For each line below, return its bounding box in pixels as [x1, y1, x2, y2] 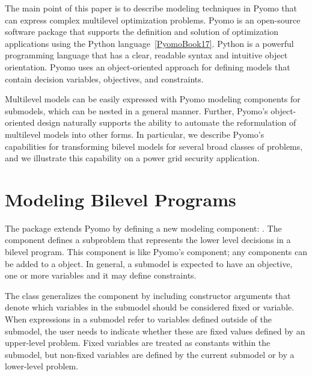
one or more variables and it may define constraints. [5, 269, 197, 282]
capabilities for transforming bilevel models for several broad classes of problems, [5, 140, 303, 152]
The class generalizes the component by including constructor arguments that [5, 289, 291, 301]
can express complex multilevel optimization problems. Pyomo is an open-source [5, 13, 301, 26]
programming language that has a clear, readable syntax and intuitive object [5, 49, 288, 61]
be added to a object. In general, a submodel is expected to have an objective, [5, 257, 293, 270]
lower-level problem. [5, 360, 79, 372]
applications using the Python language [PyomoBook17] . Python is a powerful [5, 37, 294, 49]
